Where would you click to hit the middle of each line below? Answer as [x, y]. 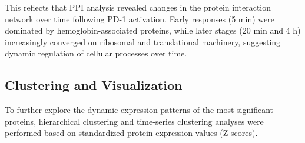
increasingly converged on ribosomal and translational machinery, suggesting [143, 41]
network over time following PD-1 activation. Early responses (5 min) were [140, 19]
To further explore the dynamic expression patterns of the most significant [139, 110]
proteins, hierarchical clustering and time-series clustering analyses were [134, 121]
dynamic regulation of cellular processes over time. [96, 53]
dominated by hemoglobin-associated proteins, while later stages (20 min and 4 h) [153, 30]
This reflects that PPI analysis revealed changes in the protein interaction [138, 7]
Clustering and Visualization [94, 85]
